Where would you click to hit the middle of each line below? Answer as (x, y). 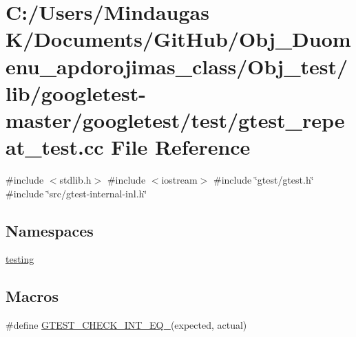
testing (20, 259)
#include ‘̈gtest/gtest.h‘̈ (264, 180)
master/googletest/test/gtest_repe (175, 119)
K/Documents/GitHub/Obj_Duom (178, 39)
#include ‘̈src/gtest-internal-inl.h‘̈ (76, 193)
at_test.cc (55, 147)
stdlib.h (75, 180)
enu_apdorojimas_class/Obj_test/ (177, 66)
